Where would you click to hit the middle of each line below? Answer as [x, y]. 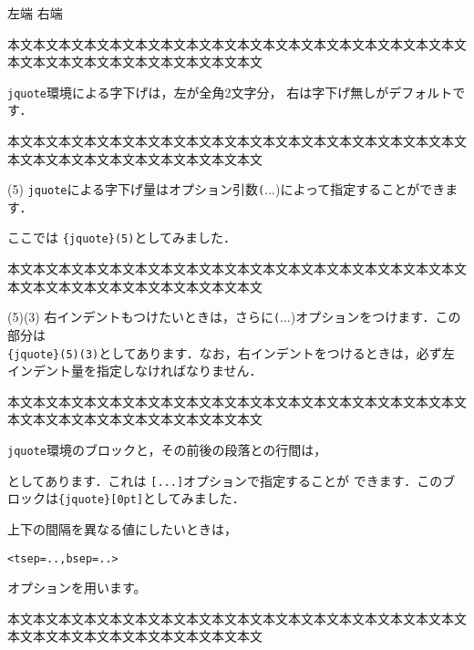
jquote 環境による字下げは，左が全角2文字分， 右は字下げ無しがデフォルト [230, 92]
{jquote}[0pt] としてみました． [152, 498]
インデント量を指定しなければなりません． [135, 371]
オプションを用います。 [77, 588]
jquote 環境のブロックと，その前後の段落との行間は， [167, 449]
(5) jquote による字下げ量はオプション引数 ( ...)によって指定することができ [227, 189]
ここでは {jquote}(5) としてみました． [122, 237]
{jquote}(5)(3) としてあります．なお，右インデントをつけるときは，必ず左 [231, 352]
